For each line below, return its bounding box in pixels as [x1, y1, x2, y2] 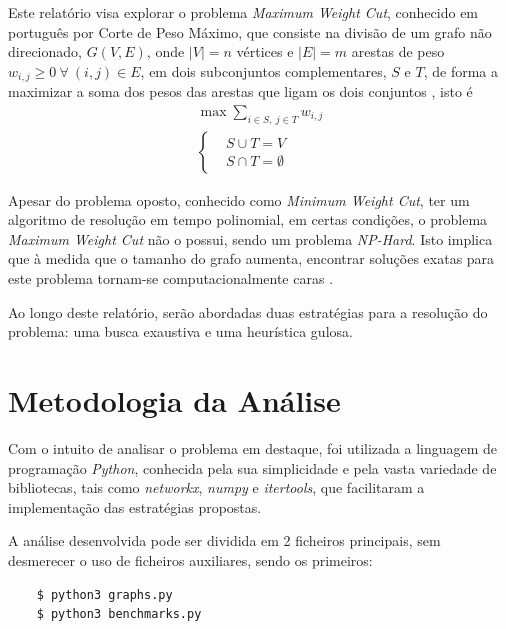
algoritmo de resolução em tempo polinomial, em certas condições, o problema [8, 209, 488, 230]
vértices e [236, 41, 294, 62]
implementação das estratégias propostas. [8, 496, 262, 517]
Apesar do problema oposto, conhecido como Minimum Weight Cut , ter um [8, 189, 470, 210]
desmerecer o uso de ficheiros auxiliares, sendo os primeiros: [8, 549, 373, 570]
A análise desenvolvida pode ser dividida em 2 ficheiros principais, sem [8, 530, 441, 551]
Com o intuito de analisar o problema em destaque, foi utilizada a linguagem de [8, 437, 498, 458]
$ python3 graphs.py [36, 587, 173, 602]
